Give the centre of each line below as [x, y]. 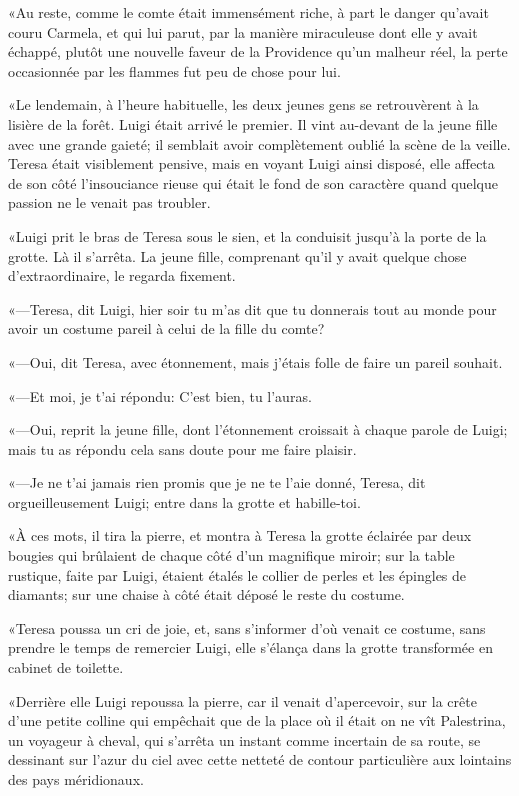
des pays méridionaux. [76, 779]
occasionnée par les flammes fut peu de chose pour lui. [174, 70]
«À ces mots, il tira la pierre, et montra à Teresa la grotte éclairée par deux [240, 535]
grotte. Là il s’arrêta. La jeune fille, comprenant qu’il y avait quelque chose [237, 255]
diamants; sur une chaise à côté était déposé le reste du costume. [206, 594]
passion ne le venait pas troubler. [109, 202]
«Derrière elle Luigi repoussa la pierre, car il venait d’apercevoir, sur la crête [242, 700]
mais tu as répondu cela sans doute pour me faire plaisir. [182, 448]
